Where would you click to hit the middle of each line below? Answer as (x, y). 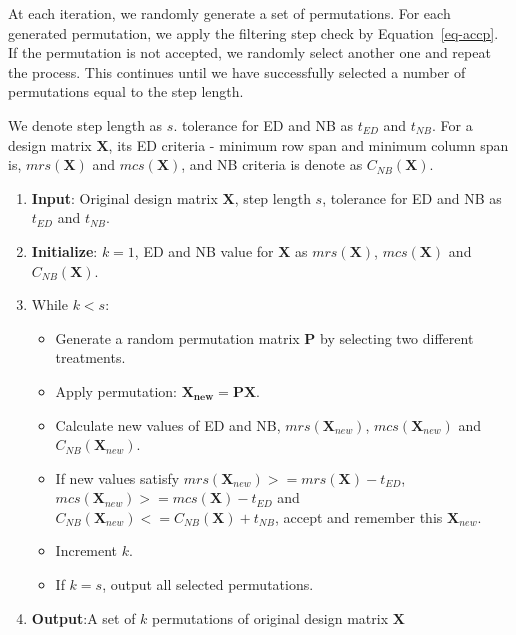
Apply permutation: (116, 390)
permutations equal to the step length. (126, 91)
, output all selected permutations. (208, 584)
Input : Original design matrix (124, 197)
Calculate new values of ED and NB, (168, 424)
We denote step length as (85, 124)
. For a (452, 124)
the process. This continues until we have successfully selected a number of (237, 71)
